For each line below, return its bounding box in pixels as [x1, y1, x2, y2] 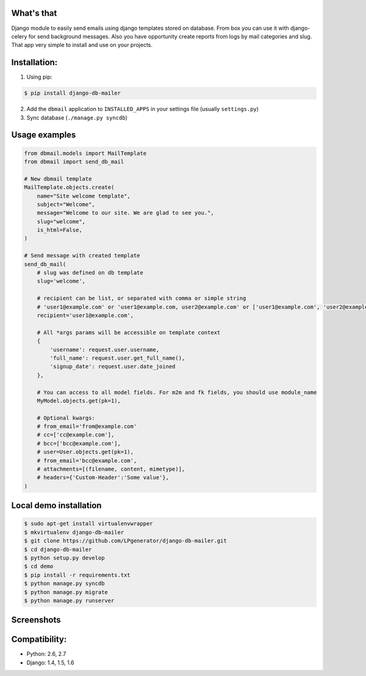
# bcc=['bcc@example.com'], [37, 440, 121, 447]
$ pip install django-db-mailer [24, 90, 121, 97]
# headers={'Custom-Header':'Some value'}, [37, 474, 169, 481]
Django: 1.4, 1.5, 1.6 [26, 659, 74, 666]
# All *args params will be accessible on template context [37, 329, 221, 336]
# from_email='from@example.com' [37, 423, 137, 430]
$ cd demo [24, 563, 54, 570]
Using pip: [26, 73, 52, 81]
